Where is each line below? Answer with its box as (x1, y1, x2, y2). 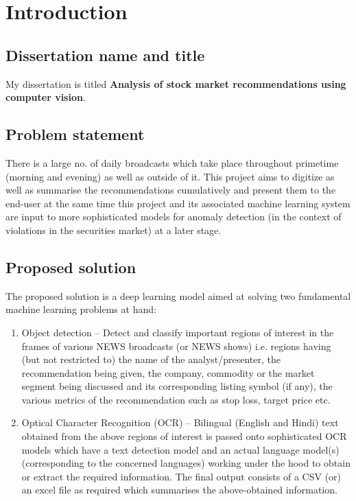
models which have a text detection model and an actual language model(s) (21, 442, 340, 456)
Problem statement (5, 124, 145, 145)
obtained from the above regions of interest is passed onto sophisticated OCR (21, 429, 347, 443)
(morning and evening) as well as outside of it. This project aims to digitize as (5, 169, 335, 183)
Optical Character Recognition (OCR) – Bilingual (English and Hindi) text (21, 415, 339, 430)
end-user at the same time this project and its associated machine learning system (5, 196, 351, 210)
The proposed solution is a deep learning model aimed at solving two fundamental (5, 288, 351, 303)
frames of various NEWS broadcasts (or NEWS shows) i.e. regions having (21, 338, 331, 353)
